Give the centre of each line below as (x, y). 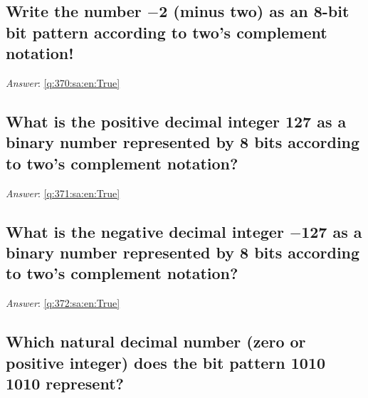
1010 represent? (65, 383)
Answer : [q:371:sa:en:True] (63, 193)
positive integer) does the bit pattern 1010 (166, 362)
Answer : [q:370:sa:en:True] (63, 82)
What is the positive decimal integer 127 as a (176, 121)
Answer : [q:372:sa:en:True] (63, 303)
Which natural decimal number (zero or (156, 341)
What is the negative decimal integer (145, 231)
